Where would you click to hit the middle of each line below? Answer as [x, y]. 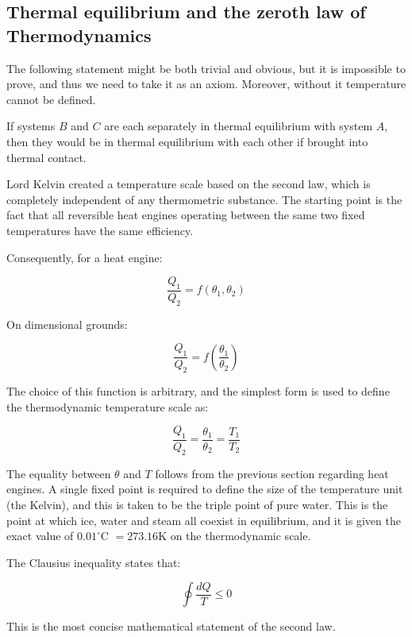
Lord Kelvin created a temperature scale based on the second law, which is [189, 184]
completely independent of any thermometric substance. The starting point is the [204, 199]
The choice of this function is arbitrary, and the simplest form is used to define [198, 390]
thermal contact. [46, 157]
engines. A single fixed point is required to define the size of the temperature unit [205, 489]
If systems [31, 126]
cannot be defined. [51, 99]
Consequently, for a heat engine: [85, 257]
